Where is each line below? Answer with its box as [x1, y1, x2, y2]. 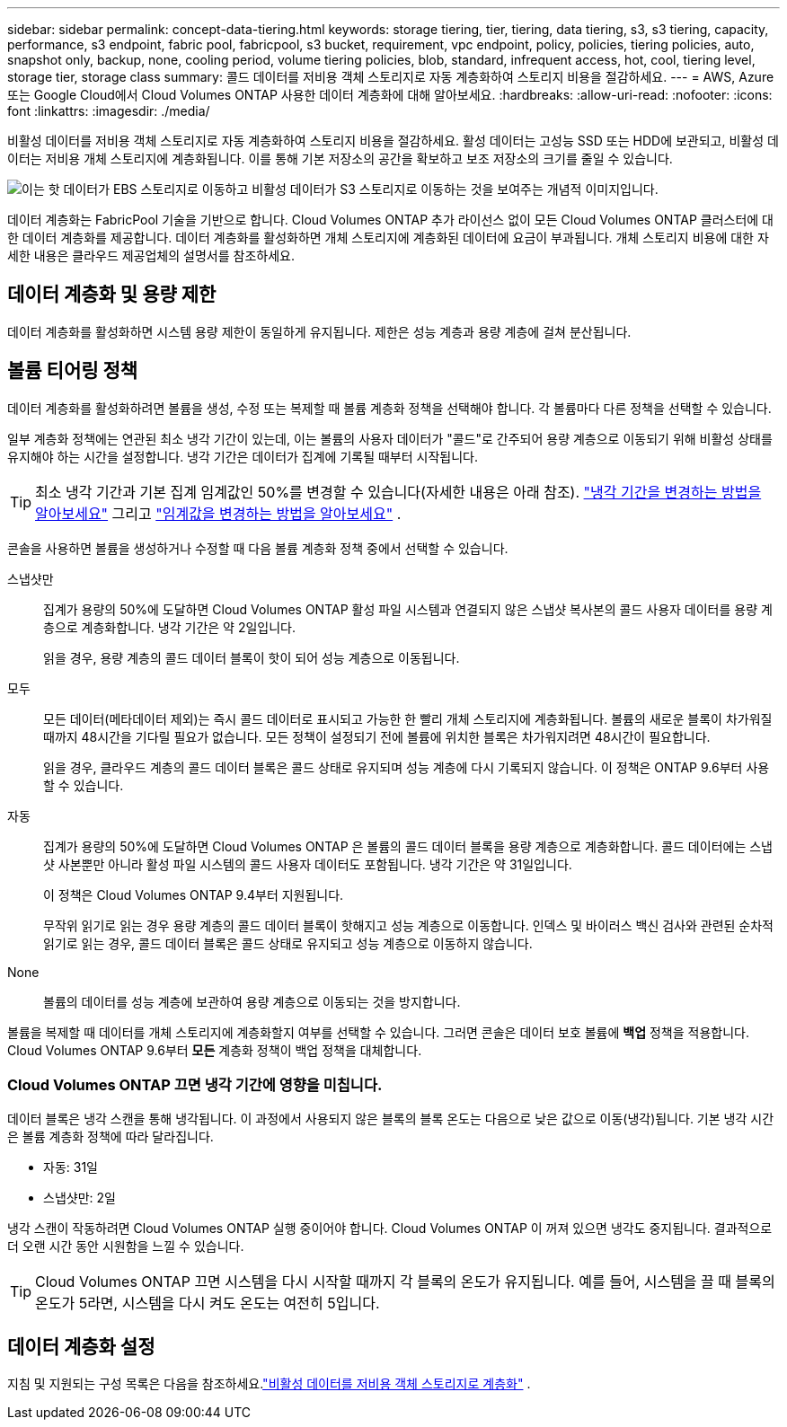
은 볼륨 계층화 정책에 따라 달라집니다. [7, 1129, 214, 1145]
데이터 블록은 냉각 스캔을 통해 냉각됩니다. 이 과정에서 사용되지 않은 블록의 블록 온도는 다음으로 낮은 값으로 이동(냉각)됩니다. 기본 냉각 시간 [7, 1111, 774, 1127]
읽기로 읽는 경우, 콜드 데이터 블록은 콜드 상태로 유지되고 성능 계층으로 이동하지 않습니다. [43, 935, 533, 951]
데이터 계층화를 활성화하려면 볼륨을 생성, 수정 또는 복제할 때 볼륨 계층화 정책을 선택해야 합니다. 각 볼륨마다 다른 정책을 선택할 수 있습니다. [7, 400, 772, 416]
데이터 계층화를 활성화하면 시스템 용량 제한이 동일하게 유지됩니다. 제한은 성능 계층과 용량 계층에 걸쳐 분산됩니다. [7, 323, 632, 339]
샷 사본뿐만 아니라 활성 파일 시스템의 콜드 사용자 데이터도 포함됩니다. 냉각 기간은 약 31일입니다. [43, 856, 572, 872]
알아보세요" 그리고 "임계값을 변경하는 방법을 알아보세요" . [35, 504, 402, 523]
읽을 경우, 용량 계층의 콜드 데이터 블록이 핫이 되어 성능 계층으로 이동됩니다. [43, 649, 460, 665]
